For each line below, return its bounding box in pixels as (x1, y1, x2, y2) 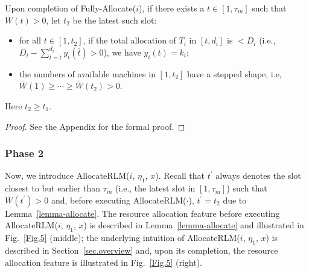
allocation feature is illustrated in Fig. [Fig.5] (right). (5, 255, 203, 268)
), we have (103, 45, 141, 58)
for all (19, 34, 42, 47)
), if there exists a (139, 2, 205, 14)
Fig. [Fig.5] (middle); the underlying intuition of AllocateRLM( (5, 231, 240, 244)
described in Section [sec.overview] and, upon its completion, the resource (5, 243, 278, 256)
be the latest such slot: (72, 13, 157, 26)
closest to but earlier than (5, 182, 101, 194)
